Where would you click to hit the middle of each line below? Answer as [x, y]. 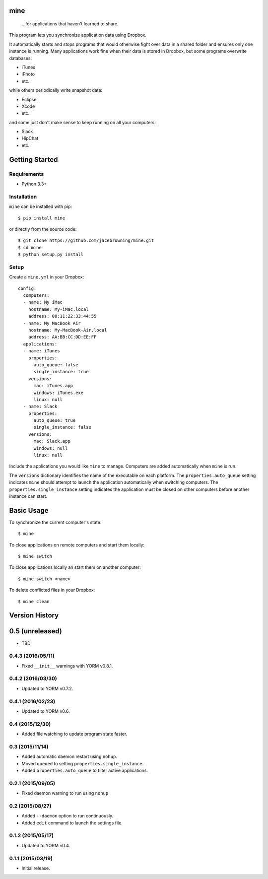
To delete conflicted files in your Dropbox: [52, 590]
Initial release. [36, 868]
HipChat [30, 138]
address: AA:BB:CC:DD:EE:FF [62, 337]
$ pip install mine [42, 218]
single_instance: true [61, 372]
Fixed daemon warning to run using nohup [65, 793]
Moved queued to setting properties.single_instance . [83, 763]
